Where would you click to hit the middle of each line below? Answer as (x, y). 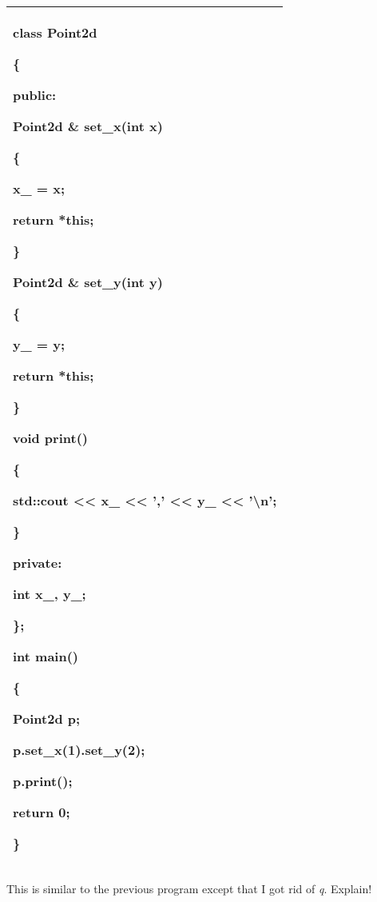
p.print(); (43, 781)
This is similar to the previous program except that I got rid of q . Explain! (189, 888)
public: (35, 95)
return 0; (42, 812)
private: (38, 563)
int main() (46, 656)
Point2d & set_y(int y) (88, 282)
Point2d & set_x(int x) (88, 126)
